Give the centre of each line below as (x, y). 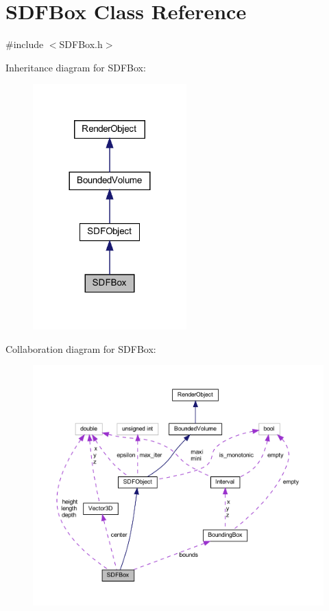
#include (25, 44)
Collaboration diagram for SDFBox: (81, 348)
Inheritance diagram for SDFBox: (76, 67)
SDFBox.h (81, 44)
